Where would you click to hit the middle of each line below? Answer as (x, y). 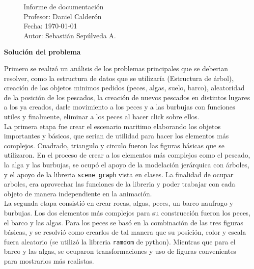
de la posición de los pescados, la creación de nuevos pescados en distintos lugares (127, 97)
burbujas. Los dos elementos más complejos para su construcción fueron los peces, (127, 212)
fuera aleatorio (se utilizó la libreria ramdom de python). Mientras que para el (120, 241)
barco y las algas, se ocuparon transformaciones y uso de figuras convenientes (120, 251)
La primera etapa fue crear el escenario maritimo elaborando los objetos (112, 126)
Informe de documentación (64, 6)
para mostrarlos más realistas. (49, 260)
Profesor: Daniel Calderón (63, 16)
